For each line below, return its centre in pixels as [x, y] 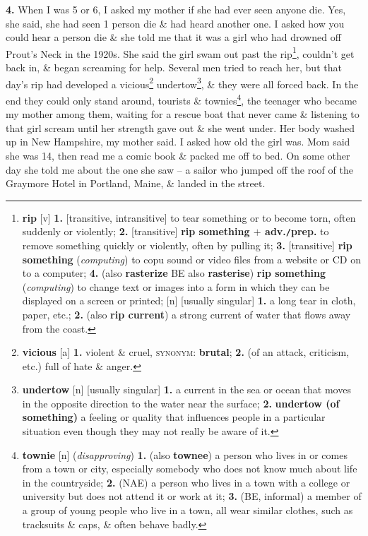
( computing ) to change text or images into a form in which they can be [176, 286]
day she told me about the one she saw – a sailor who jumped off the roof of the [179, 169]
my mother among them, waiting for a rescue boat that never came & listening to [183, 114]
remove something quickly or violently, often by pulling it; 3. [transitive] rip [187, 245]
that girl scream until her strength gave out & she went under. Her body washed [180, 127]
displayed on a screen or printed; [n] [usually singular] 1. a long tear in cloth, [189, 300]
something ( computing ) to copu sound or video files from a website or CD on [192, 259]
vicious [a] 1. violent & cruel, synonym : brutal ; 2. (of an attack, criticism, [186, 352]
